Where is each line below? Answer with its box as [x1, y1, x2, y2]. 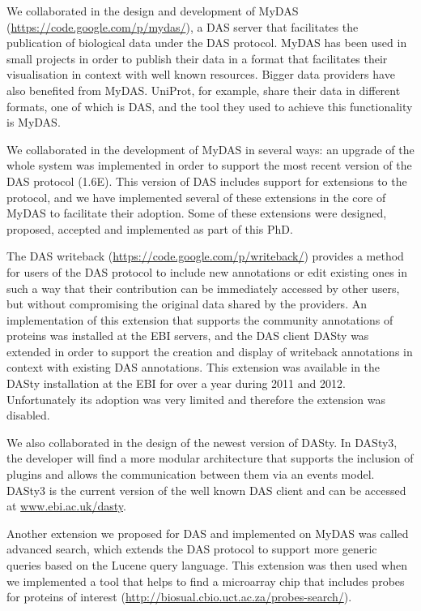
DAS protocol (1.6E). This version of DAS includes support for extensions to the [6, 172, 407, 189]
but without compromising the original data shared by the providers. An [6, 295, 367, 312]
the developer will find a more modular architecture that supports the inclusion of [6, 450, 414, 467]
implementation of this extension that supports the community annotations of [6, 311, 393, 328]
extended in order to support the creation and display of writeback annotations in [6, 342, 413, 359]
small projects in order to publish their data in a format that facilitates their [6, 49, 388, 67]
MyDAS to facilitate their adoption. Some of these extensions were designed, [6, 204, 387, 222]
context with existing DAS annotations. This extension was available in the [6, 359, 381, 376]
